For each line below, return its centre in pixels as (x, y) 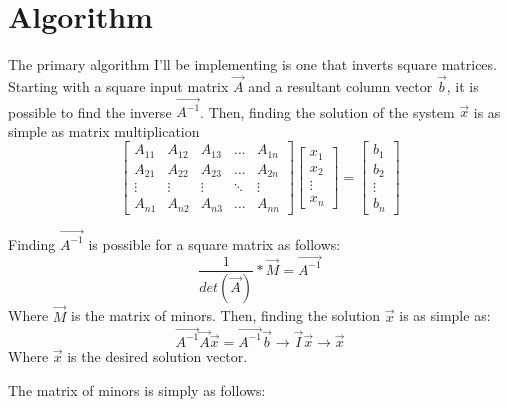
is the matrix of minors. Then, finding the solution (226, 315)
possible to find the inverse (90, 111)
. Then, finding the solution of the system (327, 111)
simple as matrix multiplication (104, 130)
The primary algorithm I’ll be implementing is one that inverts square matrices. (252, 64)
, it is (462, 85)
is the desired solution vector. (157, 355)
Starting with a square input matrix (118, 85)
